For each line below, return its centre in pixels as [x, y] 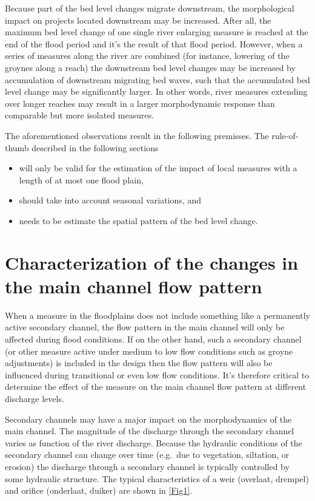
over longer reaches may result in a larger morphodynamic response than [140, 103]
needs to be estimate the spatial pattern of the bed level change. [138, 220]
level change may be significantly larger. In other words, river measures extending [156, 91]
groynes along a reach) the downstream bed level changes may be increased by [150, 67]
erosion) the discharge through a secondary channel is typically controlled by [147, 466]
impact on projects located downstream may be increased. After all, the [138, 20]
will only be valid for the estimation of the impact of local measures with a [158, 168]
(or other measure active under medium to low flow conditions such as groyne [149, 351]
